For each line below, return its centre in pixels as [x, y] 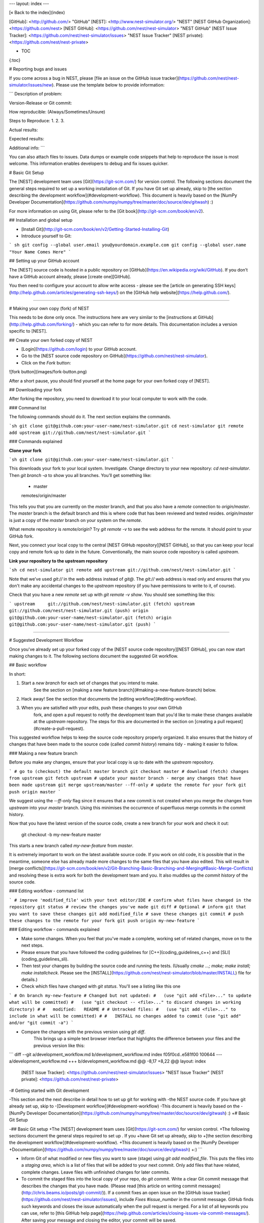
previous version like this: [59, 1045]
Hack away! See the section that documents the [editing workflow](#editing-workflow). [109, 699]
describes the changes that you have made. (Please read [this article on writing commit [109, 1186]
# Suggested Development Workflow [46, 640]
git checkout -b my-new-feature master [61, 835]
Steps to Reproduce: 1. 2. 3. [37, 121]
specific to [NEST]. [28, 331]
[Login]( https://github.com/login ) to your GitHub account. [79, 349]
